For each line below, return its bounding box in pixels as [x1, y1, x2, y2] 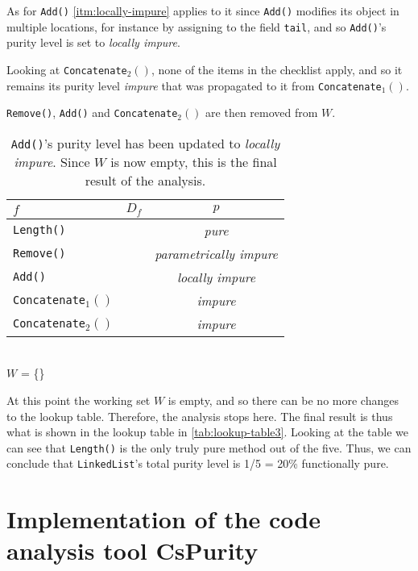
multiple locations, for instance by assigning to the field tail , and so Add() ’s [6, 18, 387, 35]
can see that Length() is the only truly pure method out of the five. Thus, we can [6, 439, 412, 456]
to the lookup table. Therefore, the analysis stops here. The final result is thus [6, 407, 393, 424]
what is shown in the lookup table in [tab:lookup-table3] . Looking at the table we [6, 423, 408, 440]
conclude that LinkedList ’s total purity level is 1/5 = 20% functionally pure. [6, 455, 389, 472]
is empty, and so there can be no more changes [168, 392, 399, 408]
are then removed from [205, 104, 318, 121]
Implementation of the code [6, 502, 321, 536]
